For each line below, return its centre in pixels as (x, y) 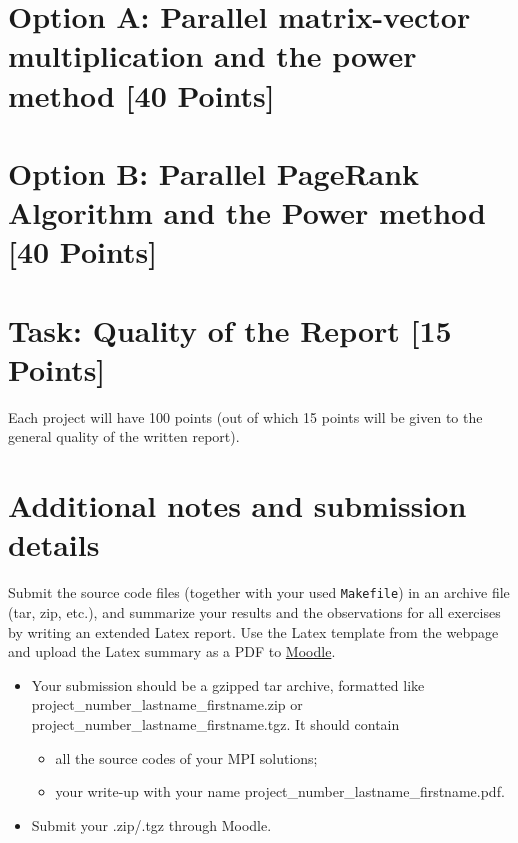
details (54, 544)
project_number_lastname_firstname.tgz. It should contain (215, 723)
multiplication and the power (212, 55)
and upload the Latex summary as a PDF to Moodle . (172, 651)
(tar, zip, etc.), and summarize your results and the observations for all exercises (254, 611)
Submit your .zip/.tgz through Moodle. (151, 824)
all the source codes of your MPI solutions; (186, 757)
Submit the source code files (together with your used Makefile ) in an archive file (259, 592)
